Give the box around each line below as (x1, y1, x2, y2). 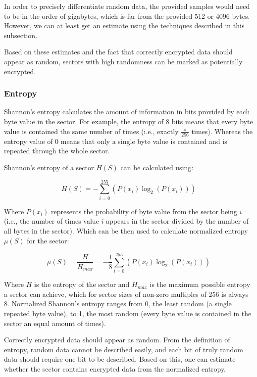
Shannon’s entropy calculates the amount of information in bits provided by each (4, 106, 250, 117)
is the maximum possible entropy (150, 279, 251, 289)
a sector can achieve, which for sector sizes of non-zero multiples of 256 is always (4, 288, 249, 299)
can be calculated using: (120, 162, 194, 173)
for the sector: (27, 235, 69, 245)
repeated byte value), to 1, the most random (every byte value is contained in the (4, 308, 252, 319)
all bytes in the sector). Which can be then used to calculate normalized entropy (4, 225, 248, 236)
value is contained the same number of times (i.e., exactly (4, 126, 179, 136)
